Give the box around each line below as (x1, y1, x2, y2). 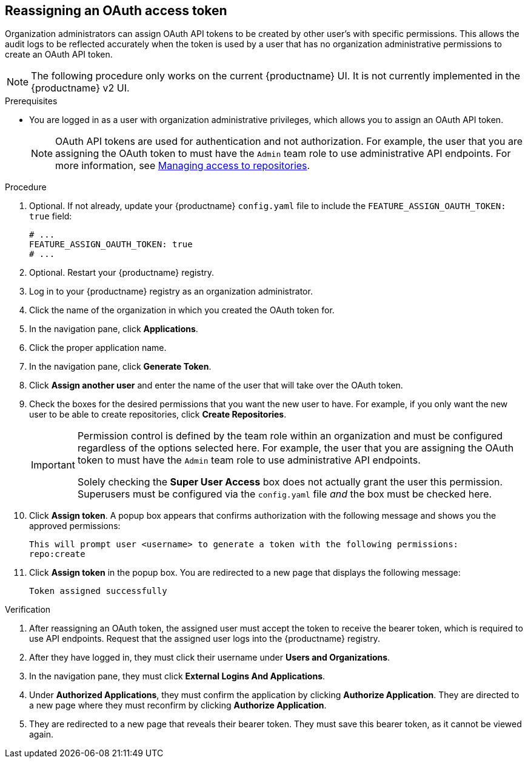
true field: (29, 211, 72, 222)
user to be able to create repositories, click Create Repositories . (29, 409, 287, 420)
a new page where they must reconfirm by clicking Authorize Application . (29, 700, 327, 711)
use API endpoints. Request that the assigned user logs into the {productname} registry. (29, 633, 380, 644)
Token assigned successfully (29, 586, 167, 596)
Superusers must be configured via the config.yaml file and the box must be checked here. (77, 488, 492, 501)
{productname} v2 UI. (31, 82, 130, 95)
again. (29, 729, 54, 740)
